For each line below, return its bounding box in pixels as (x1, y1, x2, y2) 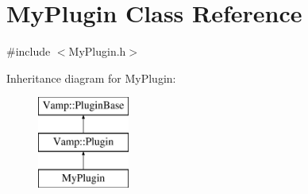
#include (6, 43, 51, 60)
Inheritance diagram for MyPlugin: (6, 69, 176, 86)
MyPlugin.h (68, 43, 126, 60)
